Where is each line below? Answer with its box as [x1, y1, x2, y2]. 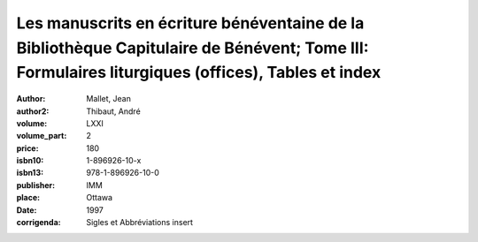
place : [16, 193, 41, 203]
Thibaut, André [86, 106, 141, 117]
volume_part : [16, 131, 67, 141]
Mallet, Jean [86, 94, 132, 104]
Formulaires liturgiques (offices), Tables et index [16, 63, 382, 83]
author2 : [16, 106, 50, 117]
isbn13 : [16, 168, 44, 178]
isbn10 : [16, 155, 44, 166]
